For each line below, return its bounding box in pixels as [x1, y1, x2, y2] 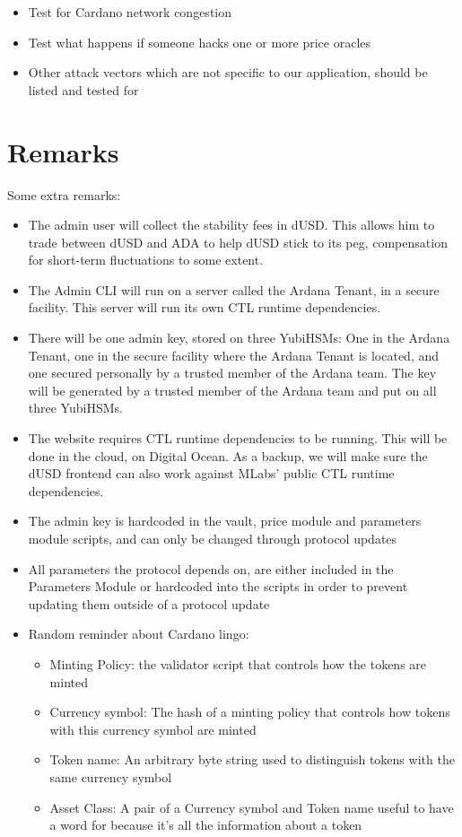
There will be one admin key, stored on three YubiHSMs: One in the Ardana [28, 328, 450, 347]
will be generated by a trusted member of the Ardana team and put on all [28, 380, 437, 399]
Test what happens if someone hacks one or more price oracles [28, 32, 371, 51]
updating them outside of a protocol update [28, 594, 270, 613]
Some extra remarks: [7, 185, 121, 204]
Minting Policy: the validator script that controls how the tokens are [49, 654, 427, 673]
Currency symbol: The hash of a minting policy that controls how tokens [49, 702, 450, 721]
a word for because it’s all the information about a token [49, 815, 362, 834]
